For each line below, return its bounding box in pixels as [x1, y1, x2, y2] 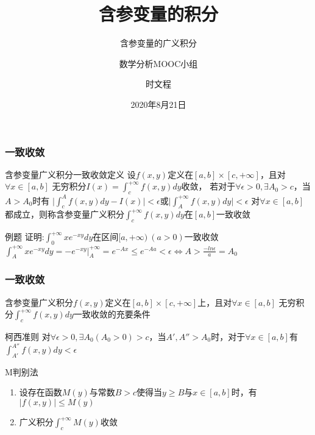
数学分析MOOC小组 [119, 57, 198, 69]
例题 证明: [5, 230, 44, 243]
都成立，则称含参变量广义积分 [5, 208, 124, 221]
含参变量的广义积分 [120, 37, 197, 49]
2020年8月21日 [130, 97, 186, 110]
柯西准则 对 [5, 330, 51, 342]
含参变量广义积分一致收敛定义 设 [5, 168, 136, 180]
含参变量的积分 [98, 1, 218, 26]
